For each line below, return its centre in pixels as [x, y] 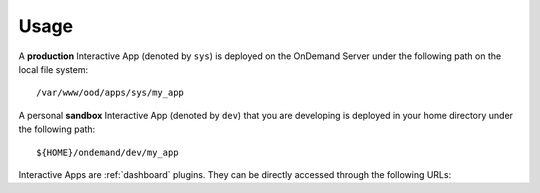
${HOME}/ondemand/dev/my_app [107, 152]
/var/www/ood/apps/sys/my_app [110, 93]
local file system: [53, 69]
